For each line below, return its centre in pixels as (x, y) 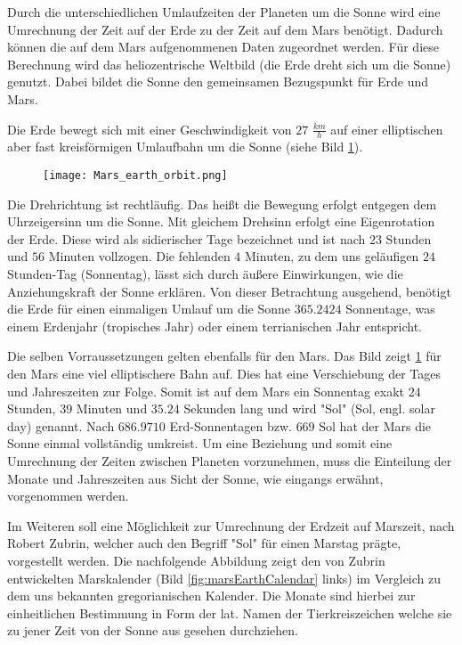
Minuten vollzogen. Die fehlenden (139, 256)
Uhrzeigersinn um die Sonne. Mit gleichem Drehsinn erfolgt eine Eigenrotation (221, 221)
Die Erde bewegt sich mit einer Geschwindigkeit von (150, 129)
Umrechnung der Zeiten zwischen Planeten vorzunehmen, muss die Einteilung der (230, 460)
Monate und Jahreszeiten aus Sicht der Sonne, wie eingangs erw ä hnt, (195, 478)
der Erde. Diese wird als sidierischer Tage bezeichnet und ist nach (186, 238)
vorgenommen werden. (68, 496)
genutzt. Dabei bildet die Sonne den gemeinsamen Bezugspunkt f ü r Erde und (218, 82)
